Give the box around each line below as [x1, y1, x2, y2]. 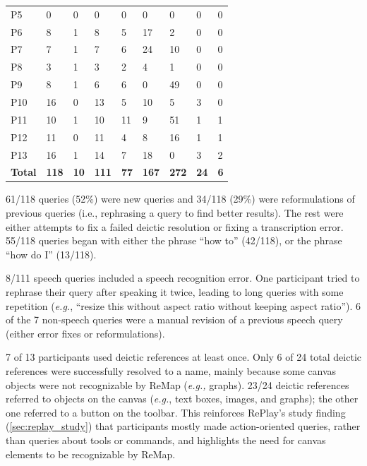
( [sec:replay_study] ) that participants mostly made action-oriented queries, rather [6, 419, 361, 434]
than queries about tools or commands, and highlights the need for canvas [6, 432, 326, 447]
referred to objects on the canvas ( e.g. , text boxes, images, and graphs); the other [6, 391, 359, 406]
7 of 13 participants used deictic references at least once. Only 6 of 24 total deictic [6, 349, 361, 364]
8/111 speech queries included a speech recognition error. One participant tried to [6, 270, 360, 285]
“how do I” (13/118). [6, 246, 97, 261]
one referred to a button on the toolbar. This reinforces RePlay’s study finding [6, 405, 346, 419]
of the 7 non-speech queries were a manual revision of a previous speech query [6, 312, 343, 327]
